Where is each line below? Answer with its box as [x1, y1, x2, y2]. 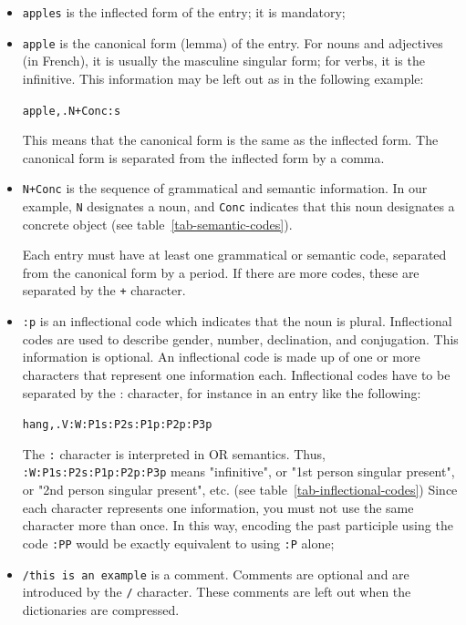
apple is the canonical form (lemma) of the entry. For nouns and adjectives [22, 33, 443, 52]
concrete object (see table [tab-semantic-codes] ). [22, 214, 293, 233]
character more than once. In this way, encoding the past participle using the [22, 516, 453, 535]
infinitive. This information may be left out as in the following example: [22, 68, 424, 87]
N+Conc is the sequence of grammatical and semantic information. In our [22, 179, 428, 198]
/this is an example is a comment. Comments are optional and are [22, 564, 409, 583]
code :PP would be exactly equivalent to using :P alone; [22, 533, 335, 552]
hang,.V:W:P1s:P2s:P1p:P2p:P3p [22, 418, 212, 432]
